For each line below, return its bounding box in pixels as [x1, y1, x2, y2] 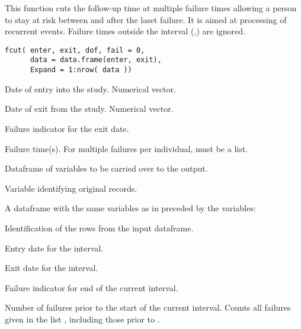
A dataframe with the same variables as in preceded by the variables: [5, 202, 256, 214]
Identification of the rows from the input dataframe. [5, 221, 194, 234]
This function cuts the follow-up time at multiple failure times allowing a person [5, 2, 297, 14]
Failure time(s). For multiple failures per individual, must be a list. [5, 142, 248, 154]
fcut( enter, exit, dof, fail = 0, [5, 46, 145, 54]
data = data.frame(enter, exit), [30, 56, 162, 64]
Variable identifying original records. [5, 182, 137, 194]
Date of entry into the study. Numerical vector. [5, 82, 176, 95]
